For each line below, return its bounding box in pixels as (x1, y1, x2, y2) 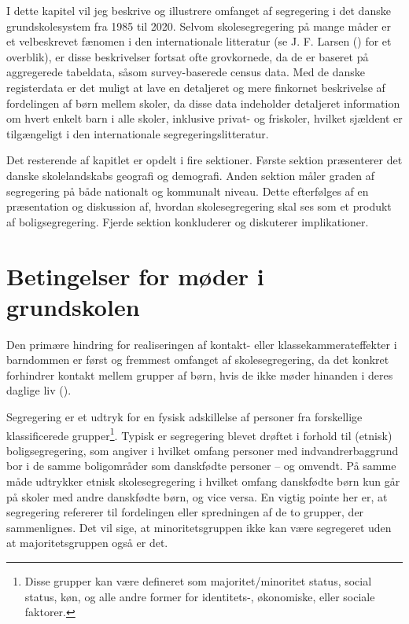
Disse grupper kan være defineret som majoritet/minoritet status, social (24, 573, 372, 589)
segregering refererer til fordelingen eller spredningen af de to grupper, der (6, 504, 364, 520)
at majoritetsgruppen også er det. (6, 534, 168, 551)
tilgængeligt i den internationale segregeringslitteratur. (6, 125, 269, 141)
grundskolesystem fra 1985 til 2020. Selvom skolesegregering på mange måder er (6, 17, 392, 34)
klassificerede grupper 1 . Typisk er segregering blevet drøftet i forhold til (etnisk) (6, 424, 392, 443)
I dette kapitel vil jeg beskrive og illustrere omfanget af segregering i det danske (6, 2, 391, 18)
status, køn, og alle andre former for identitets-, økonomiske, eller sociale (24, 588, 375, 604)
